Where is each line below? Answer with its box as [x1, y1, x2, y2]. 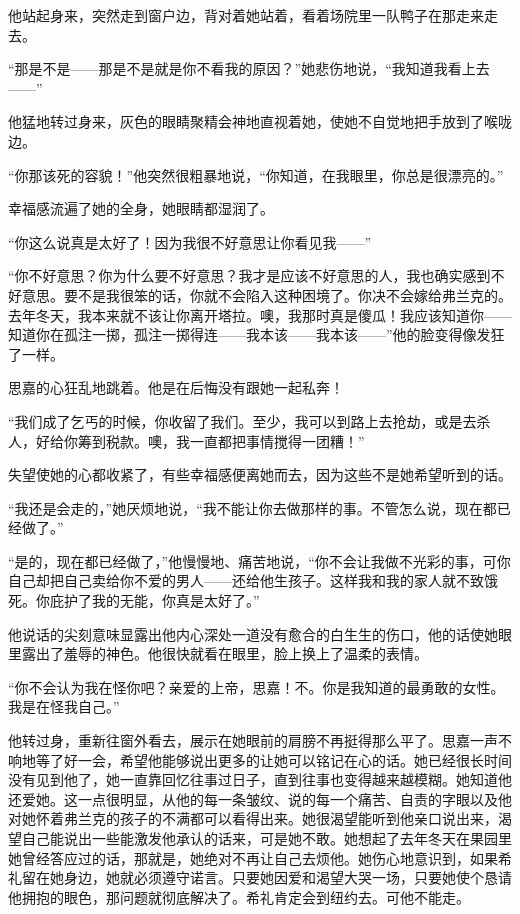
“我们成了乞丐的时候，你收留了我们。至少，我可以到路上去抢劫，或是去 [8, 410, 477, 431]
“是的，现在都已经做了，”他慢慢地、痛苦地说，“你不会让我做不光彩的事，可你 [8, 550, 511, 571]
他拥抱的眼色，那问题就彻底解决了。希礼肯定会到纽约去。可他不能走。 [8, 886, 470, 907]
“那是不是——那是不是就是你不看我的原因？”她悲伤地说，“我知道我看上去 [8, 58, 490, 79]
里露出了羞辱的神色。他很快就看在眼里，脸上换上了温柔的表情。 [8, 643, 428, 664]
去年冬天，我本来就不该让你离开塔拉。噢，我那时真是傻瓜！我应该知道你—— [8, 304, 512, 325]
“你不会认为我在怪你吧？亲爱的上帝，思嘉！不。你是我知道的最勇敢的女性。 [8, 676, 505, 697]
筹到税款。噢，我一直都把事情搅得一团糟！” [77, 430, 365, 451]
